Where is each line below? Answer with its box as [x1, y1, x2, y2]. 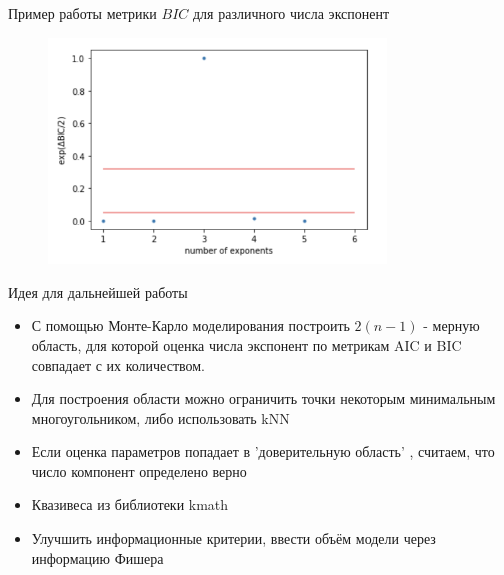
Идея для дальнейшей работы [8, 281, 188, 302]
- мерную [423, 315, 480, 336]
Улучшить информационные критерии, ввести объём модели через [31, 528, 436, 549]
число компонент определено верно [31, 460, 247, 481]
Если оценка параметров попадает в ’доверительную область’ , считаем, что [31, 441, 495, 462]
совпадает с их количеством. [31, 354, 206, 375]
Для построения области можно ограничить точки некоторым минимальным [31, 388, 496, 409]
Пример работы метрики [8, 3, 157, 23]
